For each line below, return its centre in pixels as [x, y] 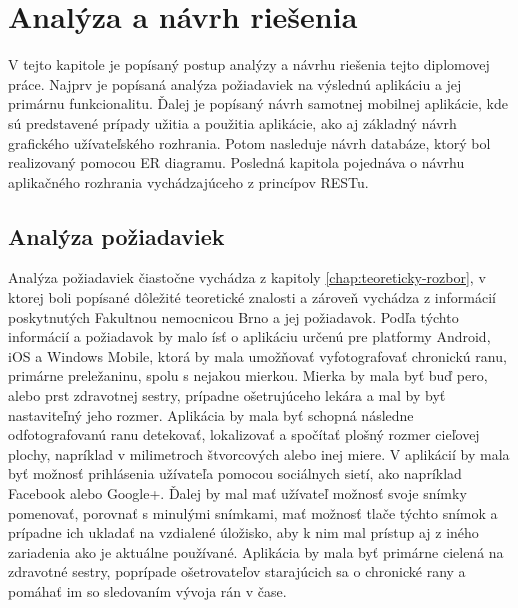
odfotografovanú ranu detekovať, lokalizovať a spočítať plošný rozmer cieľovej [244, 434]
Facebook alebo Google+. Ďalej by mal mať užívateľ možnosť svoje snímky [237, 493]
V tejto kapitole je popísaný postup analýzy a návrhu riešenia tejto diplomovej [249, 64]
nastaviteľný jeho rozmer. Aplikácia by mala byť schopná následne [211, 414]
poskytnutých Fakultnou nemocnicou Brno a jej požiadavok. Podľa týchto [233, 316]
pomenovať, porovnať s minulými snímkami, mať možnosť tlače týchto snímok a [253, 512]
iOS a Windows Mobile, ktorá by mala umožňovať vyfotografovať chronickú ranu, [257, 355]
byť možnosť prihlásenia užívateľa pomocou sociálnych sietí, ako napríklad [235, 473]
